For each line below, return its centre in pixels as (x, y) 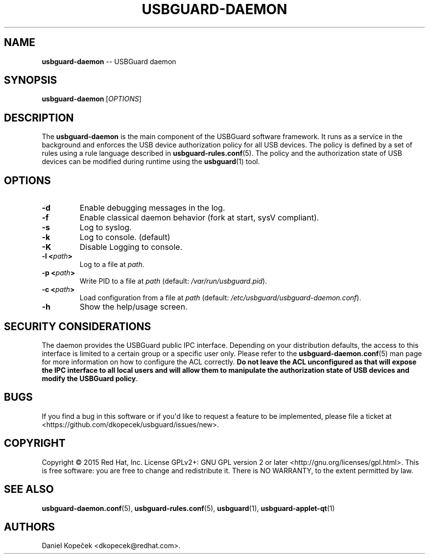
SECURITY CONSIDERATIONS (78, 326)
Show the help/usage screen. (133, 307)
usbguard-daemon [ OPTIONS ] (92, 99)
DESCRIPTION (39, 118)
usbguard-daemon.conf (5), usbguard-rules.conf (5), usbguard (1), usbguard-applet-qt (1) (188, 508)
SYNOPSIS (31, 80)
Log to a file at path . (112, 265)
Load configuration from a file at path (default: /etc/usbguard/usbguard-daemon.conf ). (220, 298)
